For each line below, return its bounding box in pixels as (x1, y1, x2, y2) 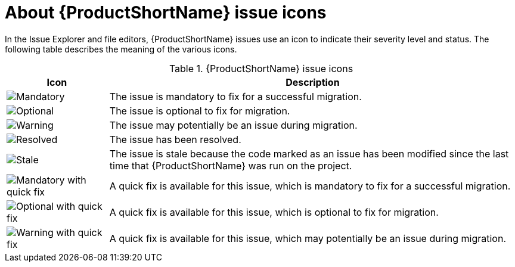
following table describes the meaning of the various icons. (5, 44, 237, 54)
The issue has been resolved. (109, 133, 241, 145)
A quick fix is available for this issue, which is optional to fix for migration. (109, 206, 439, 218)
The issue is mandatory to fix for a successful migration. (109, 90, 362, 103)
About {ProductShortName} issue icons (5, 2, 327, 23)
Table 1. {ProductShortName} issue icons (169, 62, 353, 74)
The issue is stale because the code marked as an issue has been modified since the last (109, 147, 509, 160)
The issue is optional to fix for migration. (109, 104, 290, 117)
